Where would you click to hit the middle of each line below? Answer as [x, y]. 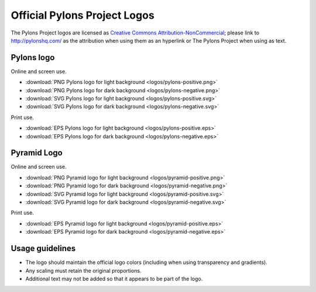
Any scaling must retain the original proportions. [83, 270]
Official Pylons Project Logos [83, 15]
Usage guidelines [43, 248]
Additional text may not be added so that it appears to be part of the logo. [114, 279]
